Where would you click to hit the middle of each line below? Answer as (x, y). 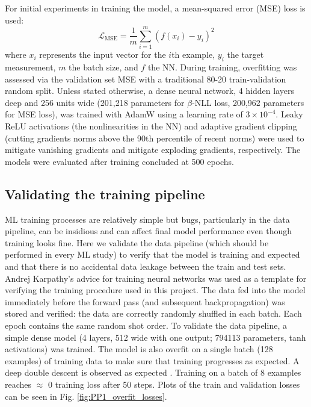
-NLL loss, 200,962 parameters (248, 102)
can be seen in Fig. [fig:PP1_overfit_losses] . (86, 396)
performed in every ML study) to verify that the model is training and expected (152, 254)
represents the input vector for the (103, 54)
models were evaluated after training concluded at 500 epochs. (119, 161)
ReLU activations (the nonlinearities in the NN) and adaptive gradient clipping (151, 126)
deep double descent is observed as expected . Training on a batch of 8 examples (153, 372)
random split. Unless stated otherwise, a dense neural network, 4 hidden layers (149, 91)
